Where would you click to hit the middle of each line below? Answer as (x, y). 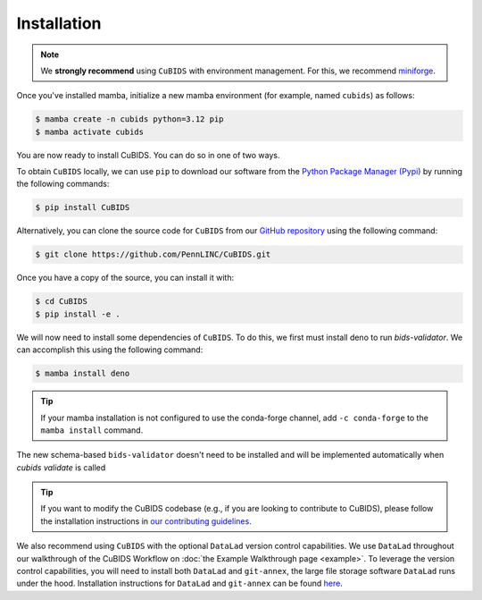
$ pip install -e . (78, 314)
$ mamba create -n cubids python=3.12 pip (129, 119)
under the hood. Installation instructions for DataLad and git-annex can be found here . (179, 583)
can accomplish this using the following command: (110, 350)
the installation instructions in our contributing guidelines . (146, 521)
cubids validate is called (61, 467)
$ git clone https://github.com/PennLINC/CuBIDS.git (153, 254)
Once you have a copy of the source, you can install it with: (125, 278)
